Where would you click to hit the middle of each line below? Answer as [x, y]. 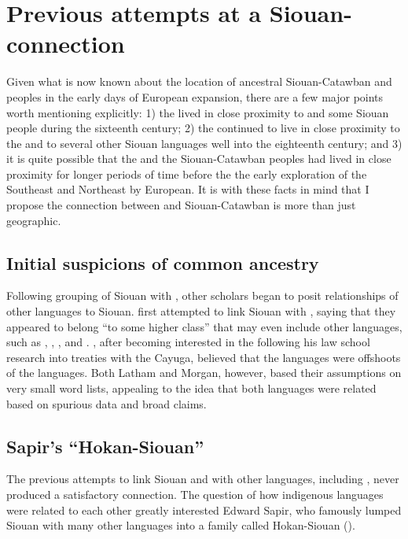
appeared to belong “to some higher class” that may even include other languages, [204, 326]
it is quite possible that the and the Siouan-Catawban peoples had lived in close [199, 159]
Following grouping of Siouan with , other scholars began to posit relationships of [202, 295]
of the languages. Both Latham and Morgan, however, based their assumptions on [204, 373]
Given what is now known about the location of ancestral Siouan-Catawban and [199, 81]
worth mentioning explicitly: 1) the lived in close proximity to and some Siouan [198, 112]
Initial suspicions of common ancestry [163, 262]
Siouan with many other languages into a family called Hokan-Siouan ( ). [181, 525]
